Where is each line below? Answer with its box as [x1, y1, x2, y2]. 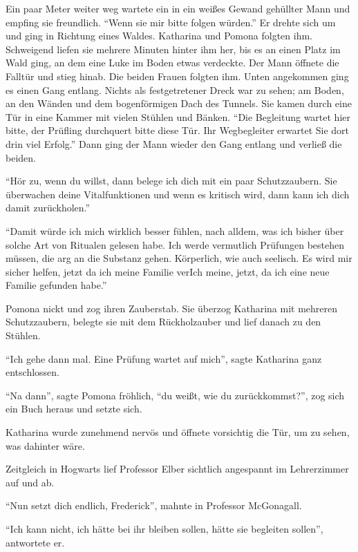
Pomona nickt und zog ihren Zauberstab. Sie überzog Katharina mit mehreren [6, 301, 338, 315]
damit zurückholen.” [6, 200, 91, 215]
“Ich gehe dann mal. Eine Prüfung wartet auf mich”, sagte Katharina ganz [6, 351, 322, 365]
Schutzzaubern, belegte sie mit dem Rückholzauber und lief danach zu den [6, 314, 321, 329]
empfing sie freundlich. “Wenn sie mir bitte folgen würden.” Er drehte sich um [6, 15, 336, 29]
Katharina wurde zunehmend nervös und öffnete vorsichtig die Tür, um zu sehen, [6, 425, 350, 439]
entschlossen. [6, 365, 59, 379]
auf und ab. [6, 475, 55, 489]
